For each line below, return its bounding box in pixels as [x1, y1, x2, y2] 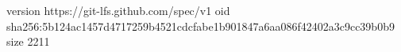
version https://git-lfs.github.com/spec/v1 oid [6, 2, 230, 18]
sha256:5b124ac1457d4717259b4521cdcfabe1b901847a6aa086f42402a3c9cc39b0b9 [6, 17, 395, 34]
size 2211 [6, 33, 50, 50]
